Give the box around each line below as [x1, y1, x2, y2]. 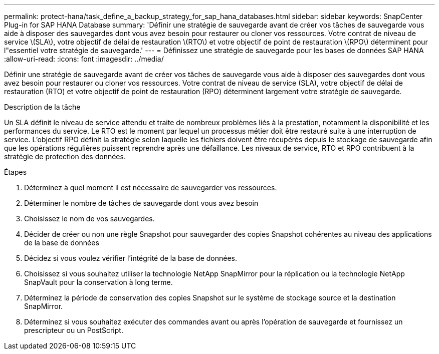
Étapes [4, 168, 27, 176]
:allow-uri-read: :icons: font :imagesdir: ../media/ [4, 55, 164, 63]
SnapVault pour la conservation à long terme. [24, 278, 173, 286]
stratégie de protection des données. [4, 152, 126, 161]
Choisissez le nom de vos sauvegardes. [24, 214, 155, 223]
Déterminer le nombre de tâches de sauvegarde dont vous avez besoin [24, 199, 259, 207]
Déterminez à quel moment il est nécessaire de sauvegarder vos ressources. [24, 183, 277, 192]
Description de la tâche [4, 103, 81, 111]
